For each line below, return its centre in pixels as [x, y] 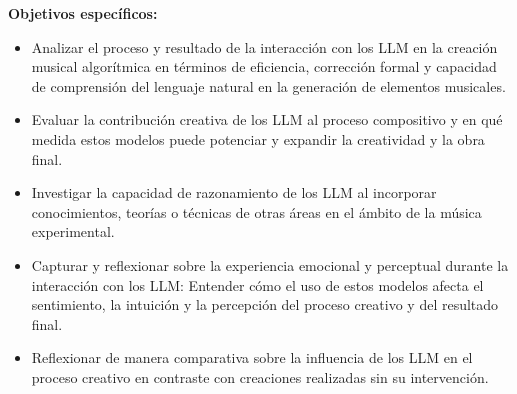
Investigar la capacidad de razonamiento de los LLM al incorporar [234, 192]
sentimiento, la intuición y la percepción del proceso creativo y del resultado [265, 304]
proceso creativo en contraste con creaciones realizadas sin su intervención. [260, 376]
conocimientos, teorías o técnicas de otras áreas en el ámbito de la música [256, 211]
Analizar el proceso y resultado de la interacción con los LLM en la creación [264, 46]
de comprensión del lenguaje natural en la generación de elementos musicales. [268, 85]
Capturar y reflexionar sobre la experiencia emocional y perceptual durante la [270, 264]
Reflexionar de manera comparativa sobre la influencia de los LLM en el [252, 357]
